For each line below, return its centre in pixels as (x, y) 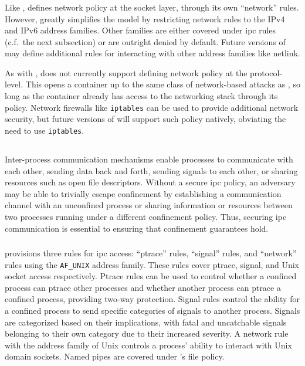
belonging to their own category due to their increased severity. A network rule (147, 333)
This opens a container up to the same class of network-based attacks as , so (163, 84)
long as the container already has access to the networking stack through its (141, 96)
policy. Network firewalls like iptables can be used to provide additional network (152, 107)
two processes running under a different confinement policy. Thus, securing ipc (146, 216)
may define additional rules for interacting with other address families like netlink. (152, 53)
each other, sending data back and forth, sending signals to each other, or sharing (151, 170)
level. (14, 84)
